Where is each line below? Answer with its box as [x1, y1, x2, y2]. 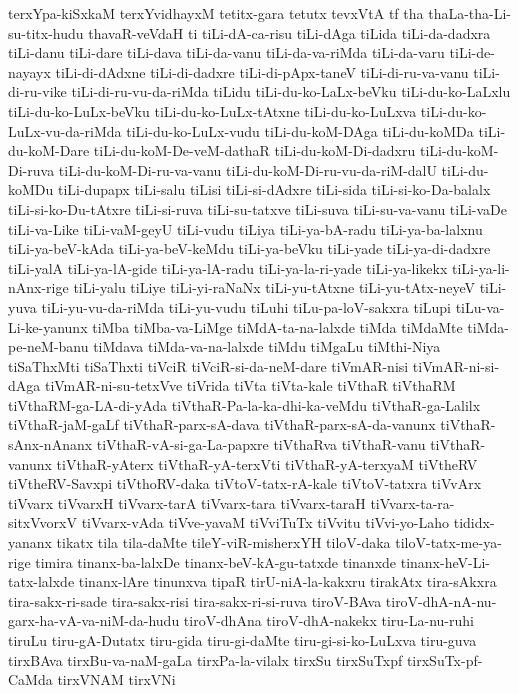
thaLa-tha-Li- [428, 3, 512, 23]
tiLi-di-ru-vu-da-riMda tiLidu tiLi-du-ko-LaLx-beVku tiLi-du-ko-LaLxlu [71, 81, 511, 102]
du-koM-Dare [8, 140, 90, 161]
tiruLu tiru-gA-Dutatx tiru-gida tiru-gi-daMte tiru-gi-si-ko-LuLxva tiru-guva [8, 630, 477, 650]
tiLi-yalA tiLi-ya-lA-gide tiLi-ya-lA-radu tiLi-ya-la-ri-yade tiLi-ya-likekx [8, 257, 448, 278]
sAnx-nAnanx [8, 434, 93, 455]
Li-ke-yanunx [8, 316, 88, 337]
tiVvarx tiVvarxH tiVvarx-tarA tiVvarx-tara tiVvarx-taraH [8, 492, 366, 513]
